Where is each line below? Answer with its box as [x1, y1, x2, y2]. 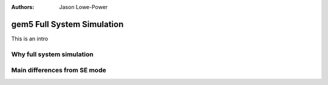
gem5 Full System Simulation [11, 19, 124, 30]
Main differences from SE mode [11, 66, 106, 75]
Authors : [11, 4, 35, 10]
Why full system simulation [11, 50, 94, 58]
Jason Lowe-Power [59, 4, 108, 10]
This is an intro [11, 35, 49, 42]
